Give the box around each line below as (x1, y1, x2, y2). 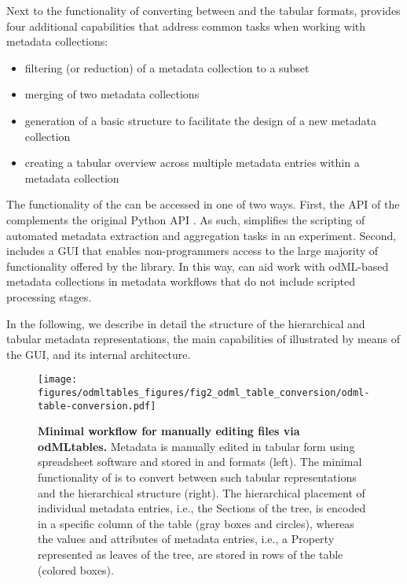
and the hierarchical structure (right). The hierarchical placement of (38, 484, 365, 501)
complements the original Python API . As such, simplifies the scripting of (6, 211, 365, 227)
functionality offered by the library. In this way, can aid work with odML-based (6, 257, 389, 274)
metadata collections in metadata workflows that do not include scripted (6, 273, 356, 290)
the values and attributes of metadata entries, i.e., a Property (38, 530, 335, 547)
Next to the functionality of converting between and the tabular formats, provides (6, 2, 401, 18)
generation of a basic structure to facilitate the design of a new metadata (24, 112, 376, 128)
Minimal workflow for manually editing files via (38, 423, 300, 439)
